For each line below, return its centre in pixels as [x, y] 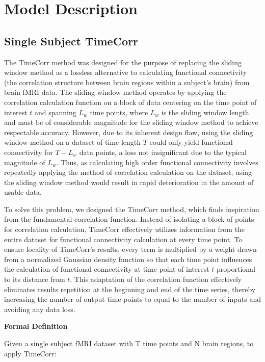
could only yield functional [191, 142]
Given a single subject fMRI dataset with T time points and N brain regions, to [129, 343]
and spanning [56, 112]
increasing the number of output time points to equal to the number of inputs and [132, 299]
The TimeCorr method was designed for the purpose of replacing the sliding [123, 62]
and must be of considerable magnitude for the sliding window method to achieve [131, 122]
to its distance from [35, 279]
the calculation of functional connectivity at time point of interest [107, 269]
